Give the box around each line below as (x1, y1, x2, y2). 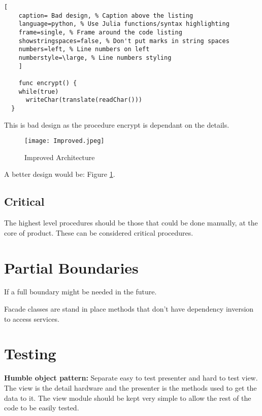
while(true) (18, 88, 59, 95)
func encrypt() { (18, 79, 77, 87)
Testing (4, 343, 56, 364)
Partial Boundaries (4, 257, 139, 278)
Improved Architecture (24, 152, 95, 162)
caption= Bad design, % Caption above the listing (18, 12, 193, 19)
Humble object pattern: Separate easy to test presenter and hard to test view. (4, 372, 258, 383)
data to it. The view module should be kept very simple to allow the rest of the (4, 392, 251, 403)
